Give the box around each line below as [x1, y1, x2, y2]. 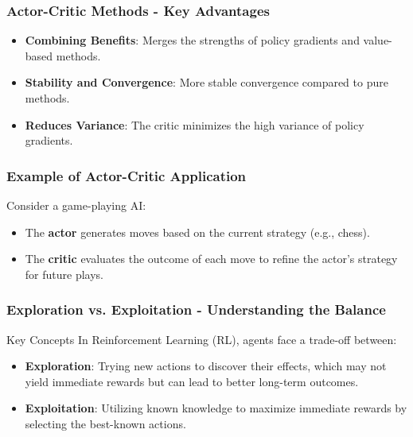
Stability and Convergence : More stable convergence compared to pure [25, 74, 388, 91]
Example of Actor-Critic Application [6, 165, 247, 185]
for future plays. [25, 265, 103, 282]
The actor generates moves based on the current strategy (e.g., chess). [25, 223, 370, 240]
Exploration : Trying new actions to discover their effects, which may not [25, 358, 387, 374]
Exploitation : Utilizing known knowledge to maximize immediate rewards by [25, 400, 407, 416]
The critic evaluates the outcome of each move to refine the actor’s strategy [25, 250, 398, 267]
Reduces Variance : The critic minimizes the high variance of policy [25, 116, 364, 133]
